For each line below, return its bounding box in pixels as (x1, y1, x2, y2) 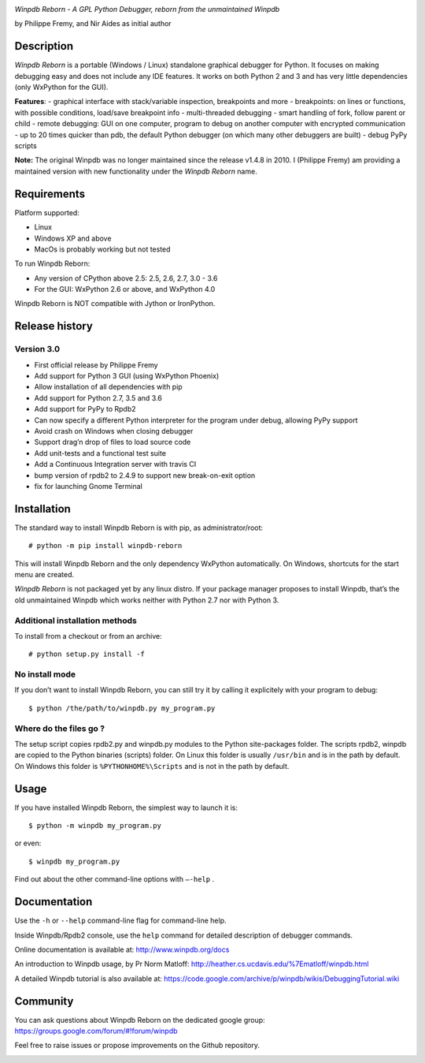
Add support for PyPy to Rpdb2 (34, 405, 136, 414)
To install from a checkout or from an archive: (14, 631, 163, 640)
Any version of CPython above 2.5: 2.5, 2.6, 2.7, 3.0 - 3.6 (34, 273, 218, 283)
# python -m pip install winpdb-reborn (28, 541, 183, 550)
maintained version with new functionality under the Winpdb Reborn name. (14, 166, 257, 176)
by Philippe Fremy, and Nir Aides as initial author (14, 19, 172, 28)
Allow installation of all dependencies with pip (34, 382, 183, 392)
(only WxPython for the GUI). (14, 83, 109, 92)
